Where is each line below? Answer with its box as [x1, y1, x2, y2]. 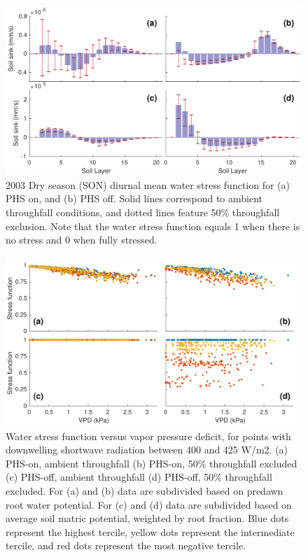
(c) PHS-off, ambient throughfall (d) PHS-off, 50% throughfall [6, 470, 272, 484]
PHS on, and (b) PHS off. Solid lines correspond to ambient [6, 191, 262, 206]
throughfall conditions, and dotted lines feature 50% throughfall [6, 205, 280, 219]
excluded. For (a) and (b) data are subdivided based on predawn [6, 483, 283, 498]
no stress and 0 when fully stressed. [6, 232, 157, 247]
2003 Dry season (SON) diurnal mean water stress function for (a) [6, 177, 290, 192]
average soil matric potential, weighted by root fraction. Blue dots [6, 511, 289, 526]
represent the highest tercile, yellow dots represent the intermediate [6, 524, 295, 539]
